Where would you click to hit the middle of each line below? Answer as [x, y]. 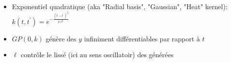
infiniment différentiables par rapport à [142, 38]
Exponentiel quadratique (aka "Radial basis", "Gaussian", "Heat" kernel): [120, 6]
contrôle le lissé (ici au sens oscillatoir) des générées [97, 55]
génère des [61, 38]
